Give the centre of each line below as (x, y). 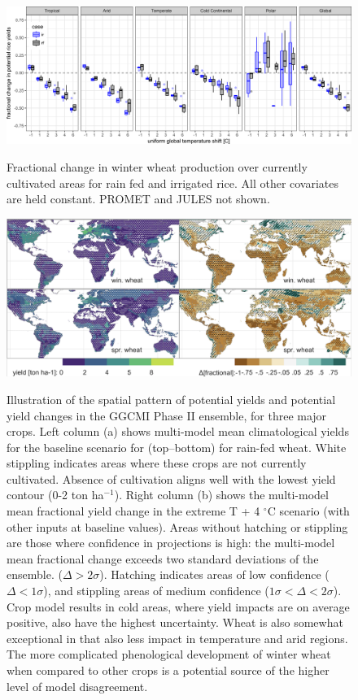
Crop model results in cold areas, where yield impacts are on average (178, 606)
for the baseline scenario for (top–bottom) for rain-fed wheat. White (177, 447)
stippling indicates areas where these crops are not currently (157, 463)
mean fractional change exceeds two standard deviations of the (163, 558)
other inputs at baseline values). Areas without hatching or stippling (177, 526)
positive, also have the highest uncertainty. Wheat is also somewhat (175, 622)
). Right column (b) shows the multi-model (221, 495)
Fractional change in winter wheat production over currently (157, 166)
